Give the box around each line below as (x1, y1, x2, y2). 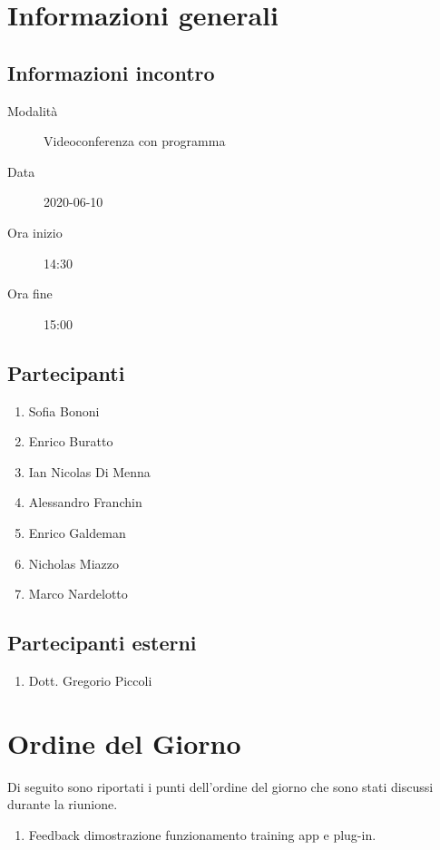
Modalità (7, 101, 58, 120)
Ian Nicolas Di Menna (28, 462, 151, 481)
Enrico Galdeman (28, 523, 126, 542)
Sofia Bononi (28, 401, 100, 420)
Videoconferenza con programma (44, 132, 226, 151)
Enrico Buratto (28, 432, 113, 451)
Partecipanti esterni (7, 629, 197, 657)
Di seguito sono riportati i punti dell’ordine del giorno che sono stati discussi (7, 777, 434, 796)
